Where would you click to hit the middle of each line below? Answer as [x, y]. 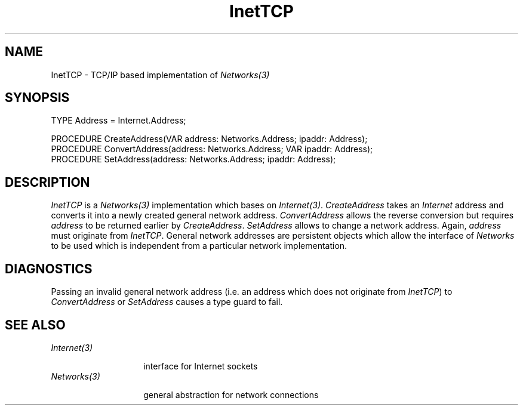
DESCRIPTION [47, 182]
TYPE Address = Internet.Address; [119, 121]
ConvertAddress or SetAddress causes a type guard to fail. [167, 302]
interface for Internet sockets [201, 366]
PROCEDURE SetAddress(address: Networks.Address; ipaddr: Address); [193, 159]
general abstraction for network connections [231, 394]
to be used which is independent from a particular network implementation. [199, 246]
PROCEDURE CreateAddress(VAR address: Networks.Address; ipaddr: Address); [209, 139]
